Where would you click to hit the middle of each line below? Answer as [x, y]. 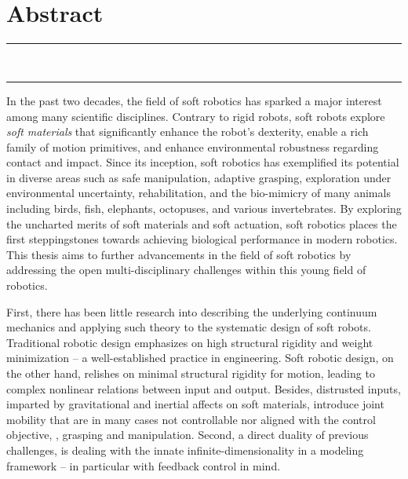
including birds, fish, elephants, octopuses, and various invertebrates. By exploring [204, 208]
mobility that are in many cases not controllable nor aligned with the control [191, 419]
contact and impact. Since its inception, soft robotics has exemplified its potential [203, 162]
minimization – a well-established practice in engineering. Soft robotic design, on [200, 358]
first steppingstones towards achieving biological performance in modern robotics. [202, 239]
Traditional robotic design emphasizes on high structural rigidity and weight [190, 342]
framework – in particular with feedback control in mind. [144, 465]
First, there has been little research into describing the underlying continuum [192, 311]
